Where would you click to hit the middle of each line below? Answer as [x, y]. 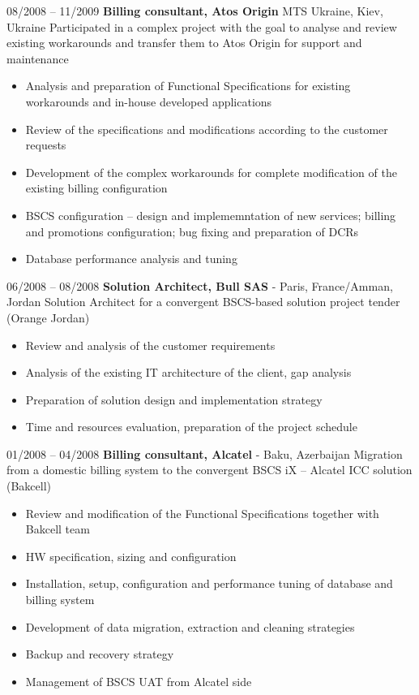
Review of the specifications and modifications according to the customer [207, 129]
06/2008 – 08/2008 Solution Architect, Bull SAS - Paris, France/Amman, [200, 285]
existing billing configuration [96, 188]
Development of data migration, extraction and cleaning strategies [190, 626]
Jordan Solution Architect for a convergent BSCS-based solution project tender [203, 302]
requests [46, 145]
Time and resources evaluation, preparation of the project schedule [191, 427]
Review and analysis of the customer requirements [150, 345]
